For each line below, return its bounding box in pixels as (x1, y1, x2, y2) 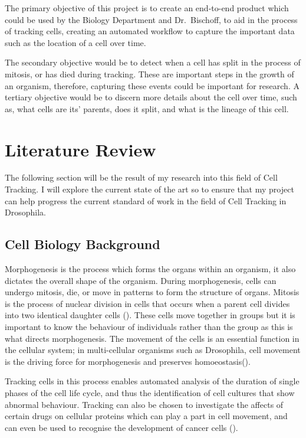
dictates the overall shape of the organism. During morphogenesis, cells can (5, 274, 277, 286)
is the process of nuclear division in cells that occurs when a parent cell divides (5, 297, 290, 309)
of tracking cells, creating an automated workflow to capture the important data (5, 25, 295, 37)
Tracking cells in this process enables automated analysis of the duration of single (5, 375, 300, 387)
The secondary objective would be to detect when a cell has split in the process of (5, 56, 301, 68)
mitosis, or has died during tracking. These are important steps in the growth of (5, 67, 294, 80)
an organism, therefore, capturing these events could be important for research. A (5, 79, 300, 91)
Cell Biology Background (5, 235, 160, 253)
